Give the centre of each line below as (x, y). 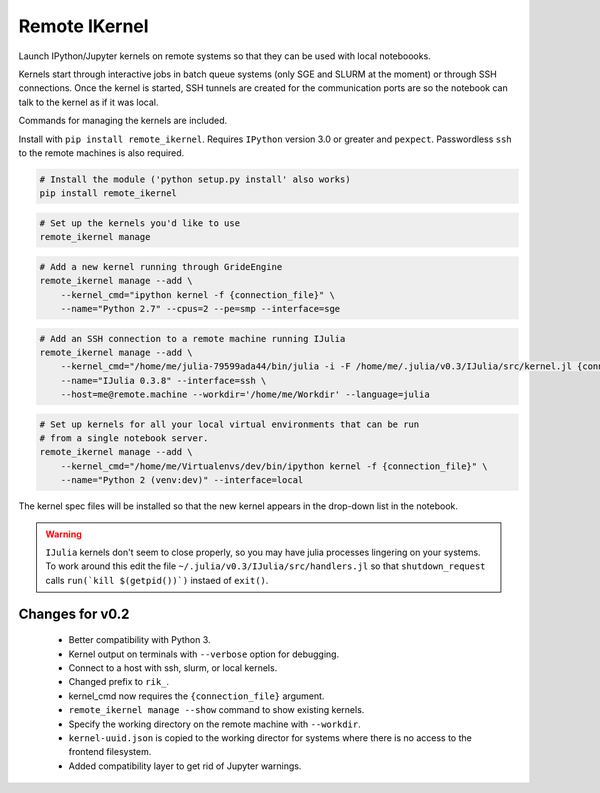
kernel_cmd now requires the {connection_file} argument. (196, 696)
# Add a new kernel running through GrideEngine (161, 266)
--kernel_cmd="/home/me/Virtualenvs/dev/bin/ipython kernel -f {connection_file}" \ (274, 466)
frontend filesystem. (110, 752)
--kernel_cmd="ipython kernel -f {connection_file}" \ (197, 294)
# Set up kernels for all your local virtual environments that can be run (229, 424)
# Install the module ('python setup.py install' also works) (195, 179)
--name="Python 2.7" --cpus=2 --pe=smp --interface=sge (200, 308)
